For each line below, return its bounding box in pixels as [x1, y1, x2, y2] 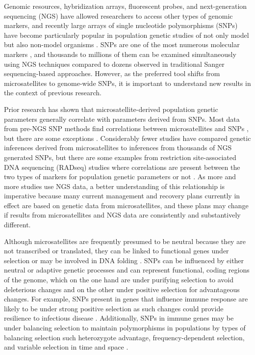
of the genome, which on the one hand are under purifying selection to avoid [4, 274, 234, 285]
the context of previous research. [4, 87, 102, 98]
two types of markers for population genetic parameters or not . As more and [4, 171, 236, 182]
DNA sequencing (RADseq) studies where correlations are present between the [4, 162, 240, 172]
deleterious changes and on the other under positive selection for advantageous [4, 284, 240, 294]
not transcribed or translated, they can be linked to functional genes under [4, 246, 229, 256]
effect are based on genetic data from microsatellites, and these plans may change [4, 200, 249, 210]
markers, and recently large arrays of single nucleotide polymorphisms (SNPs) [4, 20, 238, 30]
